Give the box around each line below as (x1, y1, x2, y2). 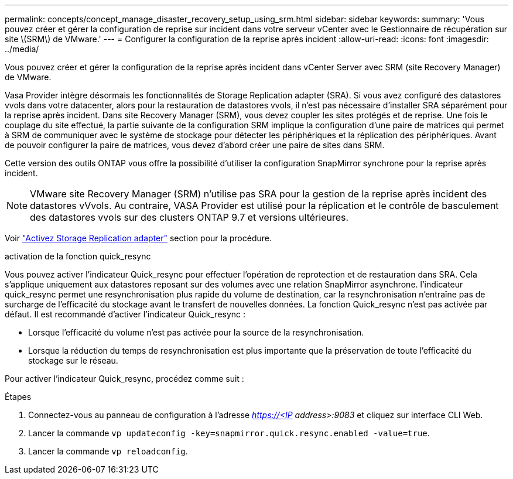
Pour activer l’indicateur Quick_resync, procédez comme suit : (5, 374, 244, 384)
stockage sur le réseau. (28, 355, 118, 365)
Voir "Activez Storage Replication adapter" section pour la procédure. (5, 233, 272, 243)
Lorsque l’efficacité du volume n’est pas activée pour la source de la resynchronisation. (28, 327, 364, 337)
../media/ (5, 44, 39, 54)
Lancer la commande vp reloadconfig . (28, 446, 188, 456)
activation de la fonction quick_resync (5, 251, 151, 261)
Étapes (5, 392, 32, 402)
